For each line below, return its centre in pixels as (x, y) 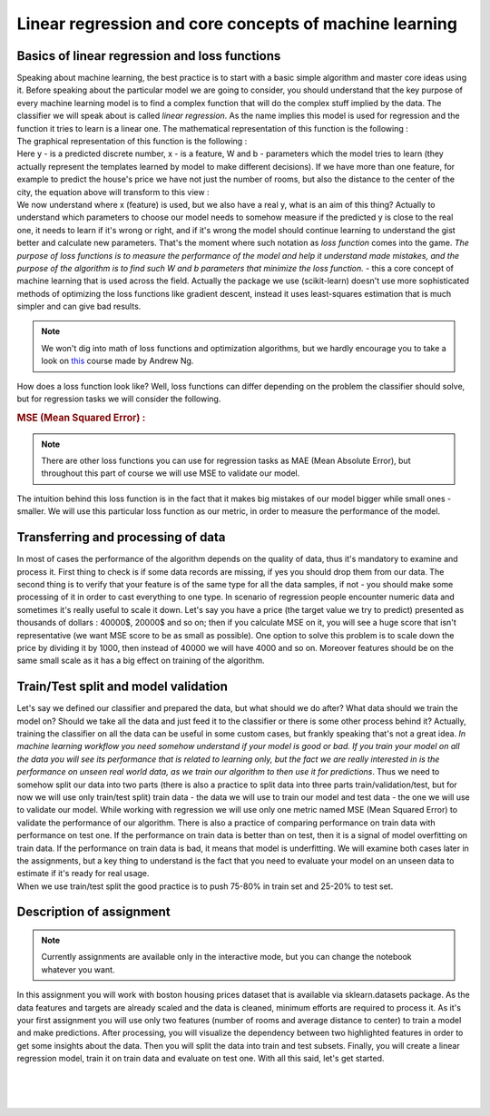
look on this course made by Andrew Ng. (118, 361)
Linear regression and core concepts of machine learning (237, 24)
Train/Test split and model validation (122, 687)
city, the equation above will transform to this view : (113, 192)
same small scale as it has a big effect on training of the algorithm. (141, 661)
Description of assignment (94, 912)
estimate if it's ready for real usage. (83, 874)
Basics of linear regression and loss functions (149, 56)
